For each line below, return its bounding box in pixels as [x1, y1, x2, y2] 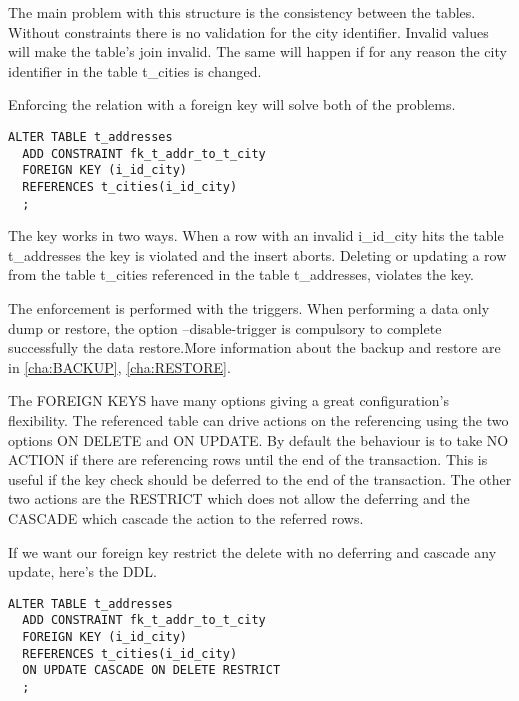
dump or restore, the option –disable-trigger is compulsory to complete [8, 317, 442, 338]
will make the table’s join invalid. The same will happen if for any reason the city [8, 41, 507, 62]
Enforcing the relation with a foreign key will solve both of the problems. [8, 94, 456, 115]
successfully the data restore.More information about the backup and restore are [8, 337, 501, 358]
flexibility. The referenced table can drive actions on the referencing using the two [8, 410, 509, 430]
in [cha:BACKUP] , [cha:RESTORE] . [8, 356, 231, 377]
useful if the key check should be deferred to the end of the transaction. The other [8, 468, 512, 489]
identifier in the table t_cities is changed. [8, 60, 262, 81]
